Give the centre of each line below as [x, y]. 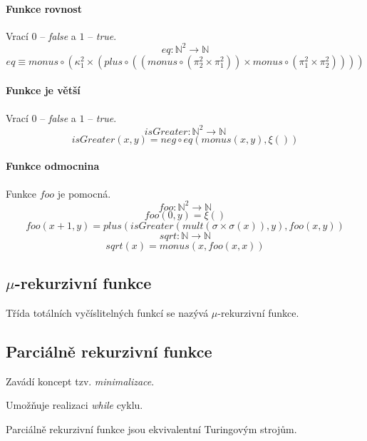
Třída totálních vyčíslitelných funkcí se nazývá [107, 312]
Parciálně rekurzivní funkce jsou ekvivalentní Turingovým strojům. [151, 429]
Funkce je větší [43, 90]
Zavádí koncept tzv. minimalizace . [80, 381]
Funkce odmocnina [53, 166]
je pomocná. [84, 193]
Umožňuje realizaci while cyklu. [74, 405]
